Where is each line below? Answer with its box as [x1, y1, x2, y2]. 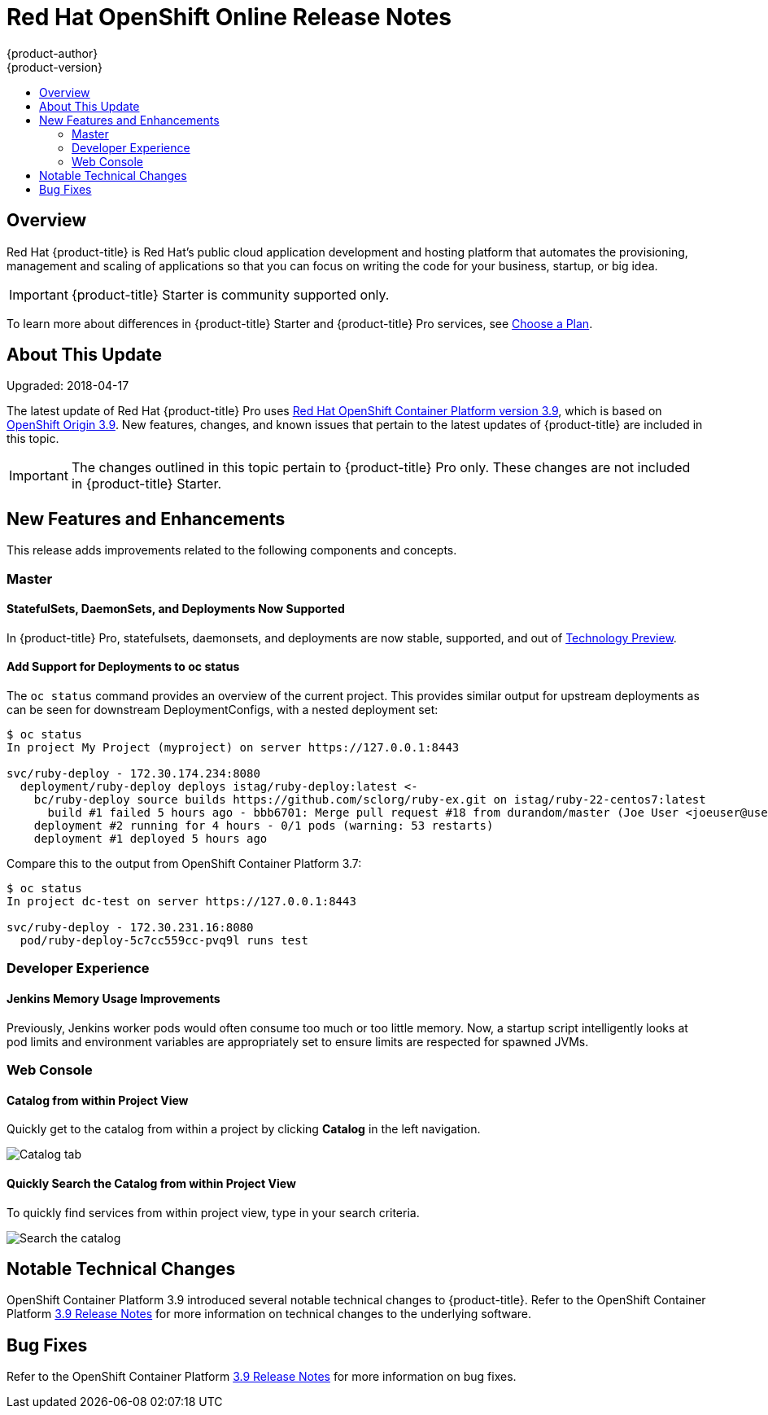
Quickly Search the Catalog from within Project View [7, 1176, 296, 1190]
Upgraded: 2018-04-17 [7, 379, 129, 393]
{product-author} [7, 46, 98, 60]
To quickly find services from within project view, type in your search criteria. [7, 1205, 420, 1220]
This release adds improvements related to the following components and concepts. [7, 543, 457, 558]
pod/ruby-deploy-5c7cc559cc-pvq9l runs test [20, 934, 308, 948]
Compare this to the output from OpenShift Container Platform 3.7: [7, 856, 362, 871]
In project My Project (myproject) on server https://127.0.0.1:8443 [7, 741, 460, 755]
